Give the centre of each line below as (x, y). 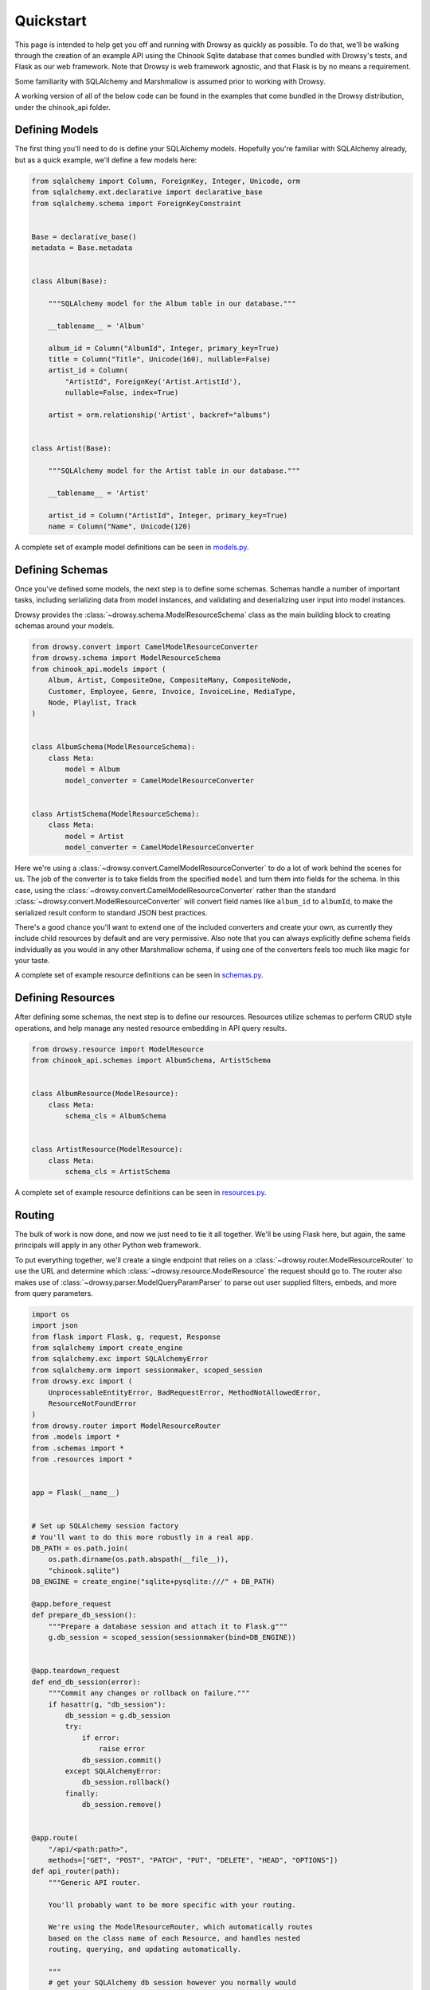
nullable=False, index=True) (122, 393)
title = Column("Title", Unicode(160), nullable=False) (160, 359)
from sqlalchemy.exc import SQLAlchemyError (120, 1359)
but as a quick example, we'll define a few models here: (106, 160)
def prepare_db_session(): (84, 1615)
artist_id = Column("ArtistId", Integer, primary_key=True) (168, 515)
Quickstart (51, 21)
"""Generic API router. (94, 1882)
